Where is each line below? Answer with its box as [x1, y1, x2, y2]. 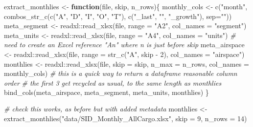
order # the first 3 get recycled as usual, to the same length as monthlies [4, 77, 222, 88]
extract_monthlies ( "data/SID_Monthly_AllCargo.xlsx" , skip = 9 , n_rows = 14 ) [4, 113, 247, 123]
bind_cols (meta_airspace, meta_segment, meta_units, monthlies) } [4, 87, 209, 97]
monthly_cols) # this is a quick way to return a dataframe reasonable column [4, 68, 237, 78]
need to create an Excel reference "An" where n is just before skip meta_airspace [4, 39, 245, 50]
